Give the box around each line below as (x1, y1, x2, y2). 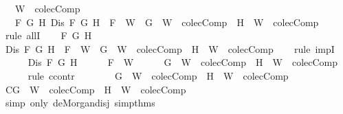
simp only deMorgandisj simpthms (5, 95, 155, 110)
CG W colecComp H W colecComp (5, 82, 186, 96)
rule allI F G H (5, 28, 92, 43)
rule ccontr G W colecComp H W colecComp (27, 68, 289, 82)
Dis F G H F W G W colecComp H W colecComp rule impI (5, 41, 335, 56)
